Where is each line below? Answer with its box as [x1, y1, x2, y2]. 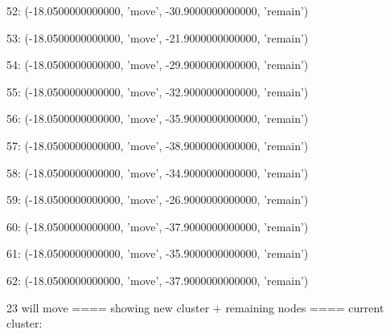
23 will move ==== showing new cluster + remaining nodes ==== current [6, 299, 384, 316]
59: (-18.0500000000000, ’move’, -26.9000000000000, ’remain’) [6, 191, 309, 208]
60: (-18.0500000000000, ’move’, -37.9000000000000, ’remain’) [6, 218, 309, 234]
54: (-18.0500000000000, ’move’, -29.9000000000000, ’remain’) [6, 56, 309, 73]
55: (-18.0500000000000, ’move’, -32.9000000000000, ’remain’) [6, 83, 309, 100]
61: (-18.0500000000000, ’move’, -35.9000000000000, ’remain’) [6, 245, 309, 262]
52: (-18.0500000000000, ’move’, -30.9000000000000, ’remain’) [6, 2, 309, 18]
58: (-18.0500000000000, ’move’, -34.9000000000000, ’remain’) [6, 164, 309, 181]
